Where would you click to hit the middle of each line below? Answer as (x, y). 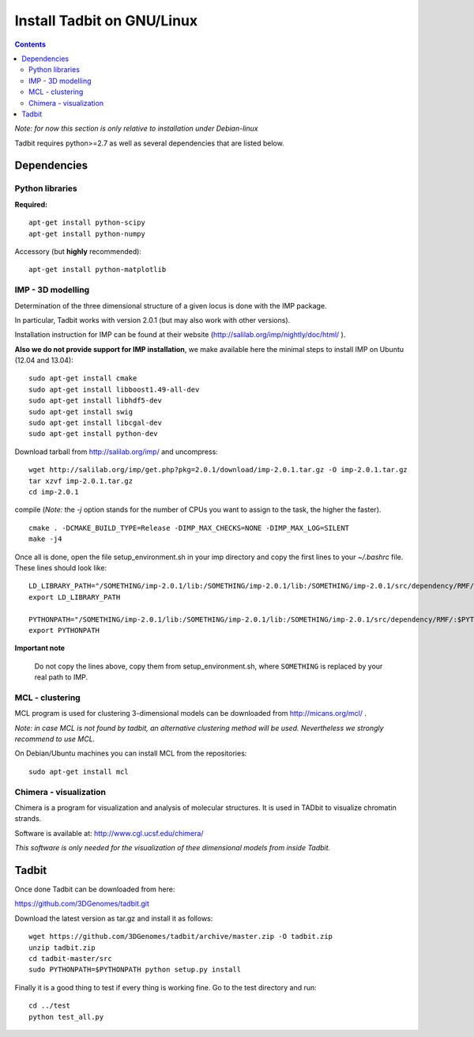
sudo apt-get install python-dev (93, 434)
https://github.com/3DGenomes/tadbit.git (82, 904)
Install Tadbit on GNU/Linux (106, 21)
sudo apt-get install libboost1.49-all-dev (114, 389)
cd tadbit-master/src (70, 958)
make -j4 (45, 539)
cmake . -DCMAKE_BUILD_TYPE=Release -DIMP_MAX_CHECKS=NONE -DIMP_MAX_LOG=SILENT (189, 528)
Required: (31, 204)
